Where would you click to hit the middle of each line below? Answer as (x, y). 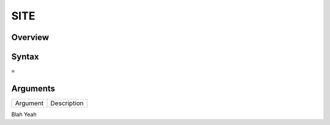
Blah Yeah (24, 114)
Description (67, 103)
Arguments (33, 88)
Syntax (25, 57)
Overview (30, 37)
